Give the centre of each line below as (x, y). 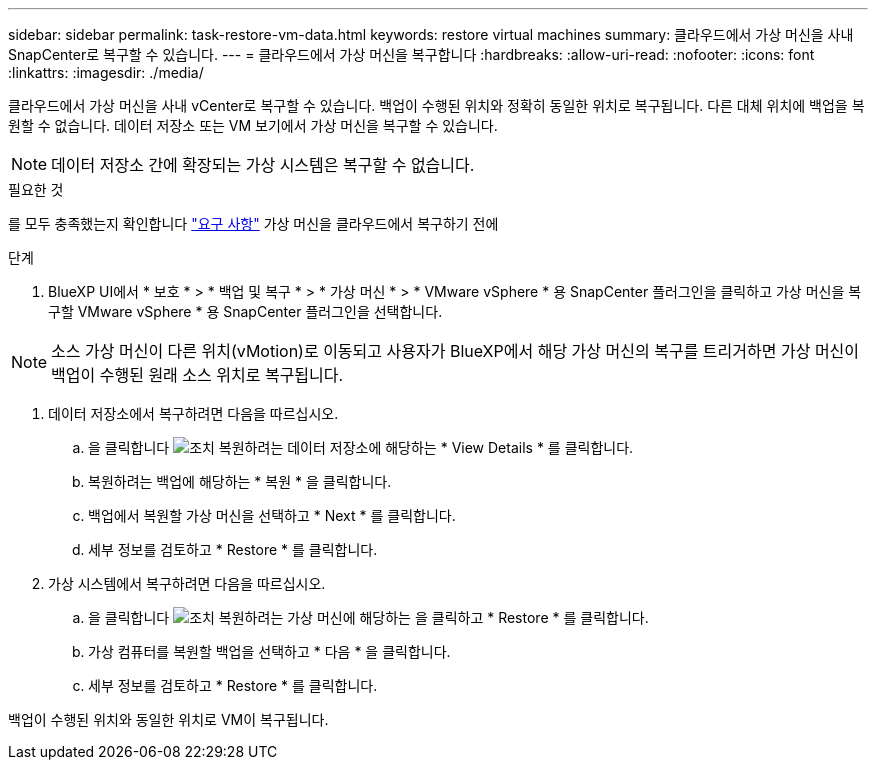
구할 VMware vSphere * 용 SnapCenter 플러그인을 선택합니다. (245, 311)
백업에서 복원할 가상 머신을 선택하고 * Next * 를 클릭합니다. (272, 515)
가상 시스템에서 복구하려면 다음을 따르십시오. (187, 583)
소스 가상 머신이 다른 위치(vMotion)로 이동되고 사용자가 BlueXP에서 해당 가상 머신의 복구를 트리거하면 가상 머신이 (455, 351)
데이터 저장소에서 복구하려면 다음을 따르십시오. (193, 413)
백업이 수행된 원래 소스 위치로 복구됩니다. (197, 375)
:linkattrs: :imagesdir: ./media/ (106, 72)
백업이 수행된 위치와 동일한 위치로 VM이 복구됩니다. (168, 719)
